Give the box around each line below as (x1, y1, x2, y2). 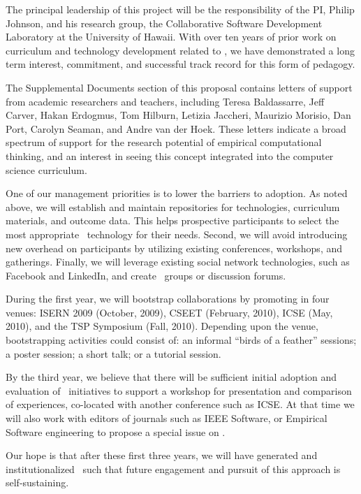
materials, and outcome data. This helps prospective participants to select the (6, 213, 339, 228)
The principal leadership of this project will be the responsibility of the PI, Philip (6, 2, 355, 16)
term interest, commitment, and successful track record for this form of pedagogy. (6, 57, 355, 71)
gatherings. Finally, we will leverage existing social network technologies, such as (6, 254, 350, 269)
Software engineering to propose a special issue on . (6, 424, 226, 439)
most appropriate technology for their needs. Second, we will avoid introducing (6, 226, 348, 241)
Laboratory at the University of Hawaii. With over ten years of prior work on (6, 29, 337, 44)
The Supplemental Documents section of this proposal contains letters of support (6, 80, 353, 94)
